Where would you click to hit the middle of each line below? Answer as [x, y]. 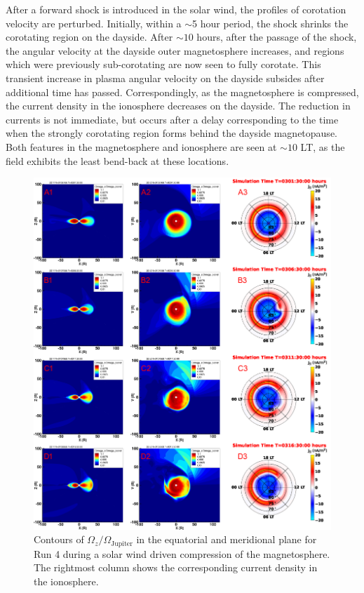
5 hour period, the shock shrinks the [270, 23]
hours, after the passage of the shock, [277, 37]
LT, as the [323, 146]
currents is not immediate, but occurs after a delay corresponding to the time [172, 119]
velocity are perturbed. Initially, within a [94, 23]
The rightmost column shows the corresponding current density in [176, 567]
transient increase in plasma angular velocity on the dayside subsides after [165, 78]
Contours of [59, 539]
